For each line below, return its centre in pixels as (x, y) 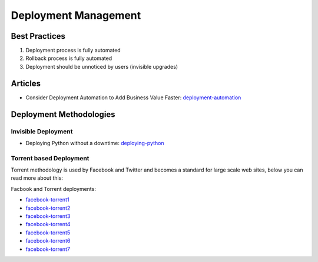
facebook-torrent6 (48, 241)
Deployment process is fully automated (73, 51)
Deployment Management (76, 15)
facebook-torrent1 (47, 200)
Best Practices (38, 36)
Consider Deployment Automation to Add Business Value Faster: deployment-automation (133, 98)
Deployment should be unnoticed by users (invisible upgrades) (102, 66)
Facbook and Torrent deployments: (54, 189)
